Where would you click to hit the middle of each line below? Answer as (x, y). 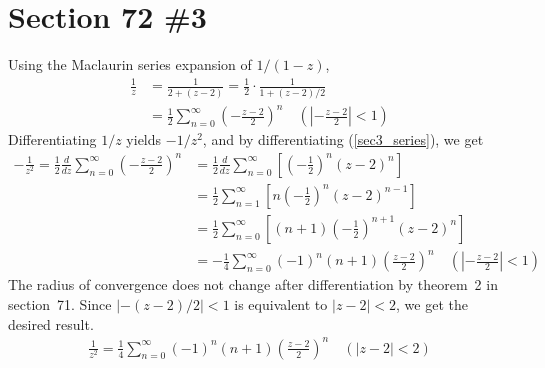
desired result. (51, 323)
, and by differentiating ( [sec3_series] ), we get (343, 139)
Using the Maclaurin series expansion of (130, 64)
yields (144, 139)
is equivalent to (281, 303)
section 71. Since (60, 303)
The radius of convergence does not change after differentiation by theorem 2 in (253, 284)
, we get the (432, 303)
